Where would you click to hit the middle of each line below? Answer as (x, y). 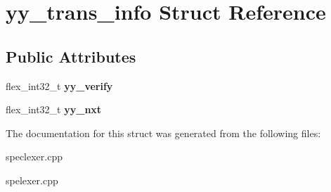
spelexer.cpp (32, 180)
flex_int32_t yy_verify (59, 85)
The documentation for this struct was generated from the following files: (163, 133)
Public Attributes (71, 56)
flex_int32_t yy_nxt (54, 109)
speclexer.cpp (34, 156)
